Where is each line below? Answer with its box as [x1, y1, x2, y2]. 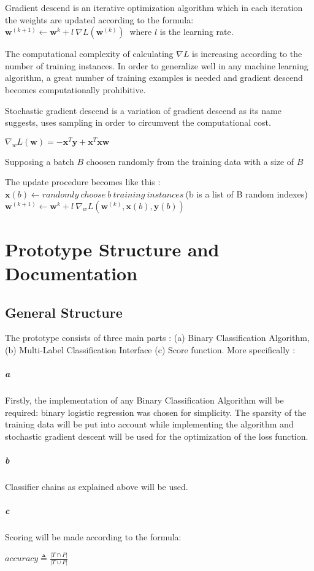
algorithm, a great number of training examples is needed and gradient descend [5, 71, 303, 84]
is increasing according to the [192, 47, 302, 60]
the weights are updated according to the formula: [5, 13, 194, 26]
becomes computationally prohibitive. [5, 83, 146, 96]
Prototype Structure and [5, 236, 220, 261]
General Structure [5, 302, 123, 321]
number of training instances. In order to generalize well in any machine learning [5, 59, 308, 72]
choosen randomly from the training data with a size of [86, 155, 294, 167]
